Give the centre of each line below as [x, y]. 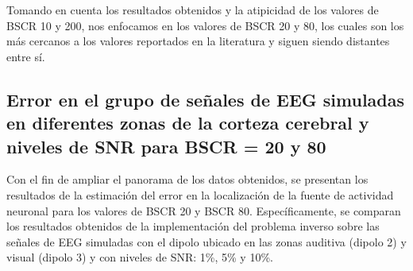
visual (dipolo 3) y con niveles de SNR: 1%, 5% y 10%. [140, 257]
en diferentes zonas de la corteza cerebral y [188, 123]
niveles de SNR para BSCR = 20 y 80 [166, 146]
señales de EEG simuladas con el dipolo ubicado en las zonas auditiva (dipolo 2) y [206, 241]
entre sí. [26, 56]
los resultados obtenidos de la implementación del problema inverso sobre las [193, 226]
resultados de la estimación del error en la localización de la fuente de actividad [200, 194]
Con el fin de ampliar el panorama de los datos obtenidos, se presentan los [187, 179]
